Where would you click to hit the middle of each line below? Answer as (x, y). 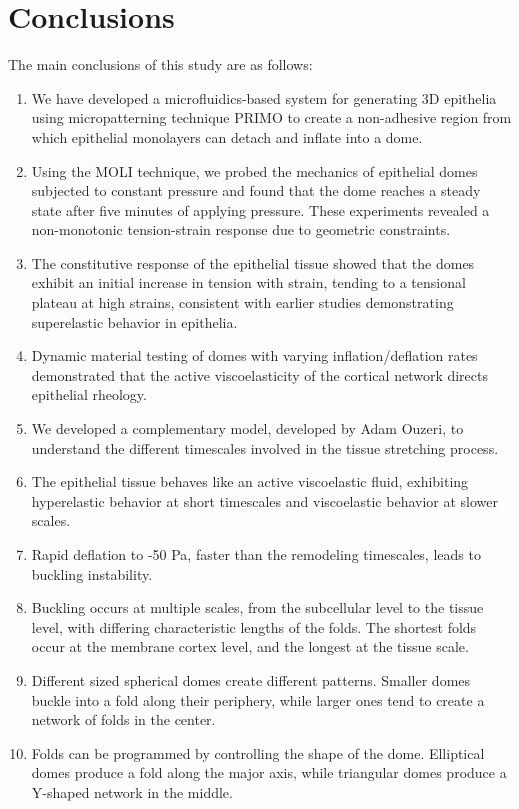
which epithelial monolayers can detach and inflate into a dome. (227, 136)
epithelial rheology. (89, 394)
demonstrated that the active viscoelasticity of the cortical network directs (259, 374)
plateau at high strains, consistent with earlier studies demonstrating (242, 302)
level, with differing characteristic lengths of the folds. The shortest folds (254, 626)
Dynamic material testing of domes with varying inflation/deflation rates (254, 355)
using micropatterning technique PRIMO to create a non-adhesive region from (271, 117)
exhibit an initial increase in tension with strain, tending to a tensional (248, 282)
